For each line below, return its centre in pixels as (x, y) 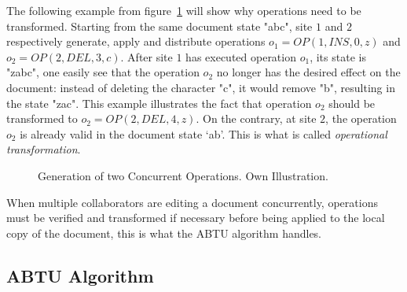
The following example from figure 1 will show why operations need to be (184, 10)
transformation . (44, 149)
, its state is (338, 56)
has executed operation (241, 56)
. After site (147, 56)
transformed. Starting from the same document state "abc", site (159, 26)
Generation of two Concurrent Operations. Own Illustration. (183, 175)
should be (352, 103)
